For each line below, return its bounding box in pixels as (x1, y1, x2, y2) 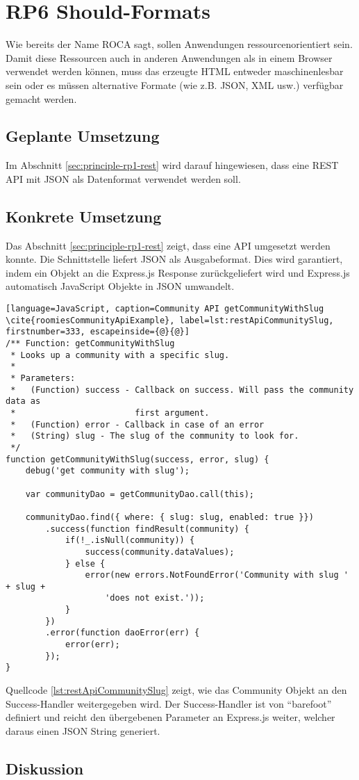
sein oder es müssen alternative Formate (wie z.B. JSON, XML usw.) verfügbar (6, 77, 344, 92)
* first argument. (10, 407, 210, 418)
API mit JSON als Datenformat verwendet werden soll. (6, 171, 241, 186)
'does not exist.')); (105, 593, 205, 603)
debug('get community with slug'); (25, 466, 190, 476)
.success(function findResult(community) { (45, 523, 249, 534)
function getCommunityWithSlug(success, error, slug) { (6, 454, 269, 464)
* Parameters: (10, 373, 76, 383)
